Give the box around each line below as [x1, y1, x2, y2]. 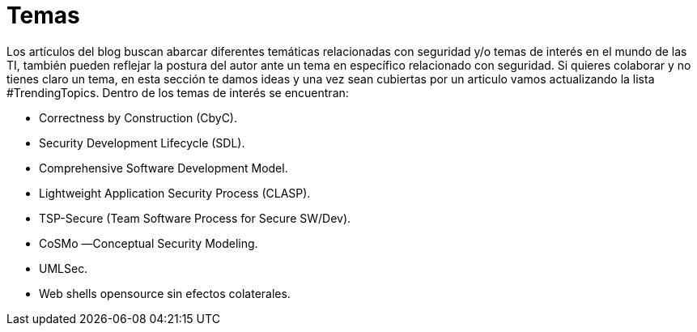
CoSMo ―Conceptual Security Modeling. [39, 236, 258, 250]
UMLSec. [39, 261, 88, 275]
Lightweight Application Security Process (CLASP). [39, 185, 311, 200]
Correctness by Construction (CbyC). [39, 110, 237, 125]
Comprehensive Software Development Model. [39, 160, 288, 175]
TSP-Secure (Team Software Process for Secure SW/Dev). [39, 211, 351, 225]
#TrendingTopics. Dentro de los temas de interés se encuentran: [6, 85, 349, 100]
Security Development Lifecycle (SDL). [39, 135, 245, 150]
